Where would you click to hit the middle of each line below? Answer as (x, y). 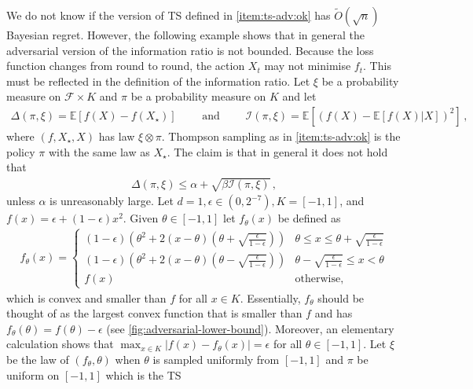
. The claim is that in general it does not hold (277, 151)
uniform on (33, 374)
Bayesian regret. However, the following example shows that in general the (185, 35)
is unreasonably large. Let (112, 201)
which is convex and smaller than (86, 297)
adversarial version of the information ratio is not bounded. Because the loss (190, 50)
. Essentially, (270, 297)
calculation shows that (60, 344)
